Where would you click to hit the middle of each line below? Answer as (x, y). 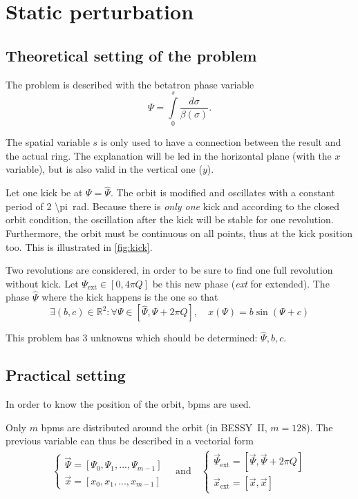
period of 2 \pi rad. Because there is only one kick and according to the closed (172, 206)
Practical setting (66, 375)
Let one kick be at (44, 192)
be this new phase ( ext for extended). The (241, 283)
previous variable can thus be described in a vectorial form (130, 441)
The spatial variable (48, 142)
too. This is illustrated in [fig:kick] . (79, 246)
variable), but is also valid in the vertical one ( (104, 169)
